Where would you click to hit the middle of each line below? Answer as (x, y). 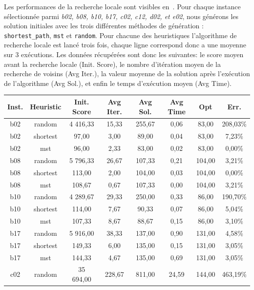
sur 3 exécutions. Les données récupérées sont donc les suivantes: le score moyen (124, 54)
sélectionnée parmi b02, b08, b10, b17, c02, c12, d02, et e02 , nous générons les (121, 16)
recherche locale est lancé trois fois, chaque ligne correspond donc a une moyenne (125, 45)
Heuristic (46, 106)
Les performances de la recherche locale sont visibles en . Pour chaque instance (122, 6)
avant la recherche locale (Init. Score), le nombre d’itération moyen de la (112, 64)
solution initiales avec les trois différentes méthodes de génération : (104, 26)
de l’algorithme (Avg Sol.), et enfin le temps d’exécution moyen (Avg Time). (118, 83)
